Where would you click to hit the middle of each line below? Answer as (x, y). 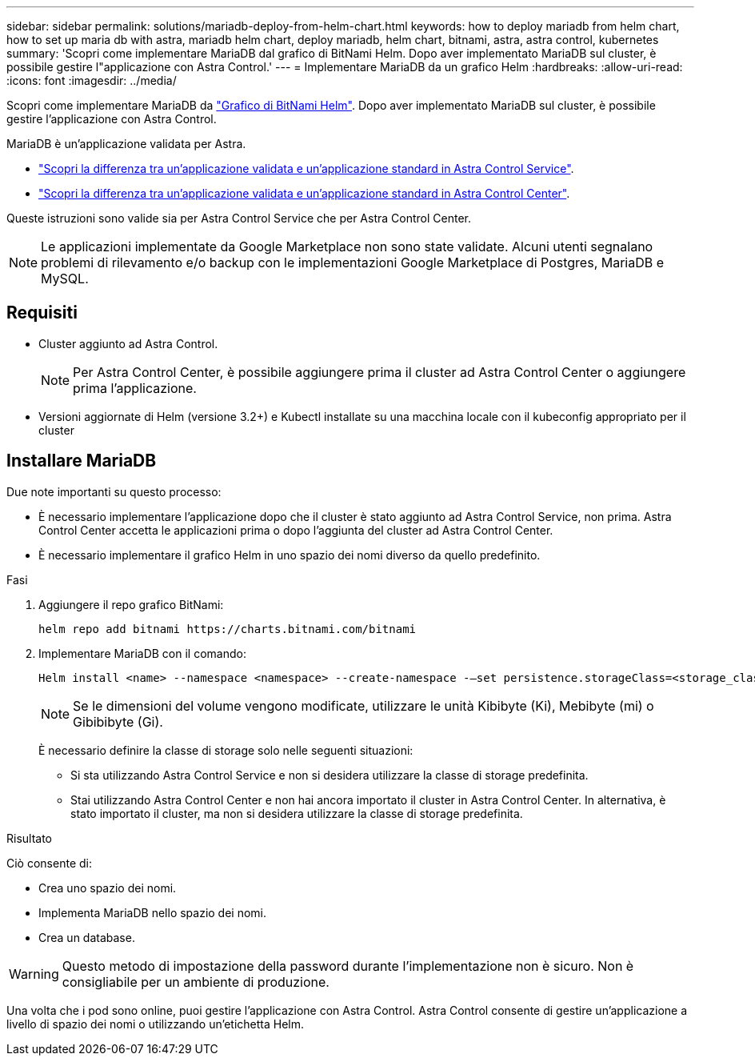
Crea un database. (87, 937)
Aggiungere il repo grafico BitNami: (131, 604)
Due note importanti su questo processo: (114, 491)
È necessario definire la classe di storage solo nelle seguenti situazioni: (226, 750)
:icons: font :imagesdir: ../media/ (92, 80)
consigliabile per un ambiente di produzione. (196, 982)
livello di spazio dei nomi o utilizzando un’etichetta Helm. (156, 1024)
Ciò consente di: (49, 863)
